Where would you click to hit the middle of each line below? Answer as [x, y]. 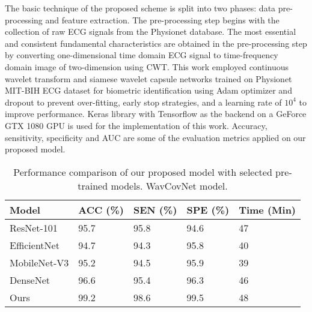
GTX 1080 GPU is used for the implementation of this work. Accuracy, [136, 125]
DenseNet [30, 280]
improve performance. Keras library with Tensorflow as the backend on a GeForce [156, 114]
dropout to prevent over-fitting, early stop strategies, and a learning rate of [143, 102]
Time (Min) [268, 209]
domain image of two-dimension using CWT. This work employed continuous [147, 66]
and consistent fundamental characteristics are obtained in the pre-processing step [156, 43]
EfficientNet [35, 245]
